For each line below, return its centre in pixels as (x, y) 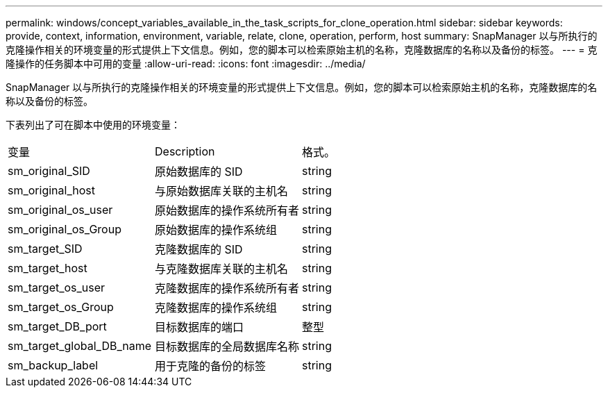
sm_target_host (48, 268)
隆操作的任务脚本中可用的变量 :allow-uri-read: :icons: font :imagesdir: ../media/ (186, 64)
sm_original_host (51, 190)
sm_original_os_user (60, 210)
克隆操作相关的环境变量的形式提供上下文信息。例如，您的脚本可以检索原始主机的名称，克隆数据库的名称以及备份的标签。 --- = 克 (302, 50)
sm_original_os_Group (65, 229)
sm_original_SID (49, 171)
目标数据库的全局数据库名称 (227, 346)
